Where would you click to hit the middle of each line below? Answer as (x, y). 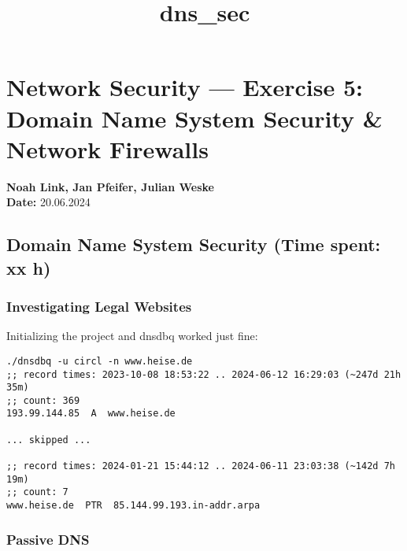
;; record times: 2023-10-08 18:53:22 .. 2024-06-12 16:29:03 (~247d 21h (204, 374)
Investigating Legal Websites (99, 306)
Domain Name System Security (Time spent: (194, 244)
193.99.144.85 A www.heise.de (91, 414)
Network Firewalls (107, 148)
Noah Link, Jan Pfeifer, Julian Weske (110, 186)
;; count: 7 (37, 492)
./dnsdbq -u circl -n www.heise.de (100, 361)
